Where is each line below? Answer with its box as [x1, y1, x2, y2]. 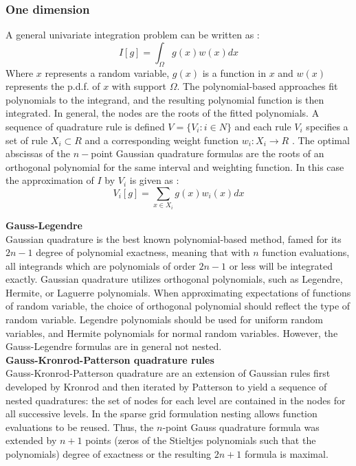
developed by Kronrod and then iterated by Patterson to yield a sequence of [5, 380, 327, 394]
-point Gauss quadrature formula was [162, 419, 320, 434]
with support [111, 79, 166, 93]
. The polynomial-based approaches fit [177, 79, 338, 93]
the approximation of [5, 173, 94, 187]
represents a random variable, [45, 65, 170, 80]
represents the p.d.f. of [5, 79, 100, 93]
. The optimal [291, 132, 350, 147]
